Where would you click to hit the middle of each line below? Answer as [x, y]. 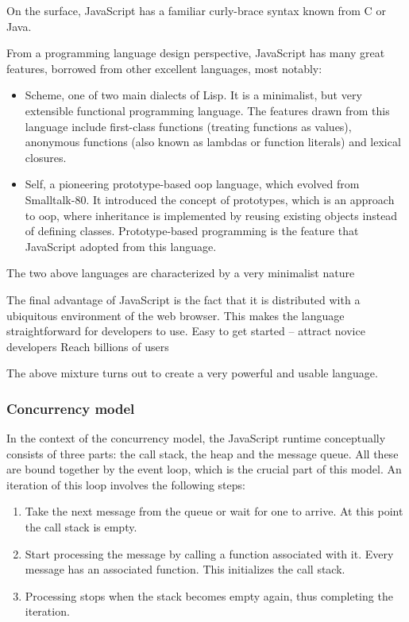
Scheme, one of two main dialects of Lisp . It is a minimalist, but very [193, 95]
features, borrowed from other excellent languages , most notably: [164, 68]
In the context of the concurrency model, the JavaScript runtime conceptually [196, 438]
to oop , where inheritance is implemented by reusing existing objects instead [211, 215]
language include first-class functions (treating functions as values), [188, 126]
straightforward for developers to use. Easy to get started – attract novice [186, 331]
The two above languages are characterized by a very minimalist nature [181, 273]
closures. [46, 157]
